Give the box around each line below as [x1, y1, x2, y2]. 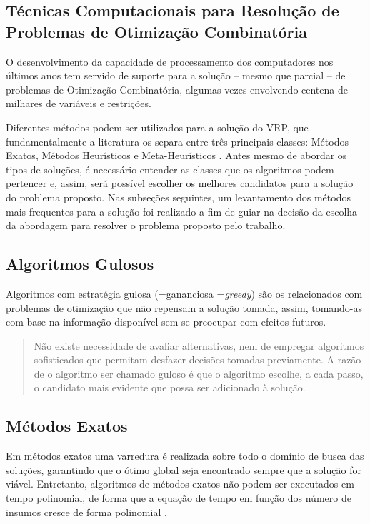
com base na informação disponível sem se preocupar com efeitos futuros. [6, 314, 326, 329]
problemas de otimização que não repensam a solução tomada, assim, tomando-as [6, 300, 363, 315]
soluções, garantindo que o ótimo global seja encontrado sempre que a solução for [6, 462, 361, 477]
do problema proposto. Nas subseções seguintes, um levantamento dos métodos [6, 189, 351, 204]
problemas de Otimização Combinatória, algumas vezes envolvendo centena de [6, 81, 348, 96]
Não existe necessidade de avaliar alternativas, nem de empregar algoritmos [34, 338, 364, 353]
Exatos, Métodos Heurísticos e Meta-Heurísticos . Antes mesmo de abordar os [6, 148, 347, 163]
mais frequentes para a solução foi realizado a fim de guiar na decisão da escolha [6, 203, 358, 218]
